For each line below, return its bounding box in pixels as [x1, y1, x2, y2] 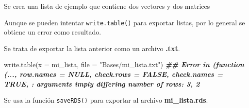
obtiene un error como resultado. [4, 27, 101, 37]
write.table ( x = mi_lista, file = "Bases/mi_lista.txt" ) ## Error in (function [4, 59, 244, 70]
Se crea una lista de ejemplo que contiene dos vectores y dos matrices [4, 1, 210, 11]
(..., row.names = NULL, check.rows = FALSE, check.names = [4, 69, 223, 79]
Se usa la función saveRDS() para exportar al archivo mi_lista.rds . [4, 95, 208, 105]
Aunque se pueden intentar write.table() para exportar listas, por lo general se [4, 17, 245, 27]
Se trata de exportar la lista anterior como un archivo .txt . [4, 43, 180, 53]
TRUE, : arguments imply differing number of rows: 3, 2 [4, 78, 200, 89]
